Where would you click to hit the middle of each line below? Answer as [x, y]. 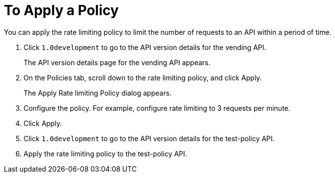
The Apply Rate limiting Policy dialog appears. [98, 93]
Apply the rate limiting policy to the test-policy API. [105, 153]
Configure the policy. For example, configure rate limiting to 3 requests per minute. [157, 108]
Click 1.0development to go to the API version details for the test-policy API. [149, 138]
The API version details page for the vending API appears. [117, 62]
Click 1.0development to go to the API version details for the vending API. [145, 47]
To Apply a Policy [61, 10]
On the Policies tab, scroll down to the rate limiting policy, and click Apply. [143, 77]
